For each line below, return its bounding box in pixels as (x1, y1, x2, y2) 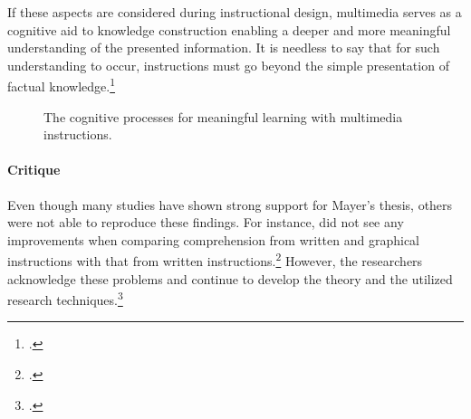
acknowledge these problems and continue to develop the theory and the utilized (7, 269, 453, 288)
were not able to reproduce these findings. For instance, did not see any (7, 213, 404, 232)
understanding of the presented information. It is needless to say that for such (7, 38, 440, 57)
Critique (7, 160, 61, 179)
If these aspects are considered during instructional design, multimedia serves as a (7, 3, 462, 21)
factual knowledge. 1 (7, 74, 116, 96)
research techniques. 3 (7, 288, 123, 309)
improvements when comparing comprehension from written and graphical (7, 230, 420, 249)
